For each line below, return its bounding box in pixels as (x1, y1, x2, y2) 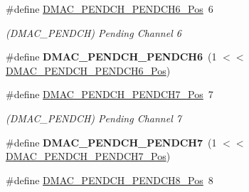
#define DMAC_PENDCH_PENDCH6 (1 (6, 49, 217, 64)
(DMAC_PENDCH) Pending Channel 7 (6, 110, 181, 125)
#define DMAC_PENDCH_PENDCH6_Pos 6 (6, 1, 213, 16)
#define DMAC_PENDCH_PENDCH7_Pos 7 (6, 87, 213, 102)
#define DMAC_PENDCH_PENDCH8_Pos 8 (6, 172, 213, 187)
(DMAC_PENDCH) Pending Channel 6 (6, 25, 181, 40)
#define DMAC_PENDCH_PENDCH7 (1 (6, 134, 217, 149)
